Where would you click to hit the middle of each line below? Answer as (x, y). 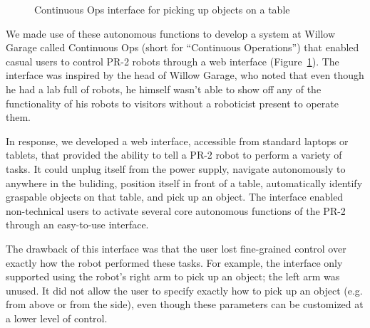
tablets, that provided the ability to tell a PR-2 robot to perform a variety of (174, 155)
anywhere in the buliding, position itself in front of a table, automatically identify (184, 182)
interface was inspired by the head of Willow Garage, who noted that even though (185, 75)
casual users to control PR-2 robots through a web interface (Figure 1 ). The (173, 61)
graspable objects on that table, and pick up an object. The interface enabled (175, 197)
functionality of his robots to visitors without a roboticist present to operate (172, 103)
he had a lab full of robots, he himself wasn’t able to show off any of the (164, 89)
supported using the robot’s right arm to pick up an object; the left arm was (173, 276)
